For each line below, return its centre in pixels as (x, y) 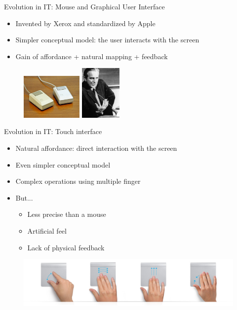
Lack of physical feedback (66, 247)
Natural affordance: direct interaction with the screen (96, 148)
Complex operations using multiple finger (78, 181)
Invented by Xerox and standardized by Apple (85, 23)
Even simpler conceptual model (63, 164)
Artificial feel (47, 231)
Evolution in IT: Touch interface (53, 131)
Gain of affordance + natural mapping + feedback (92, 56)
